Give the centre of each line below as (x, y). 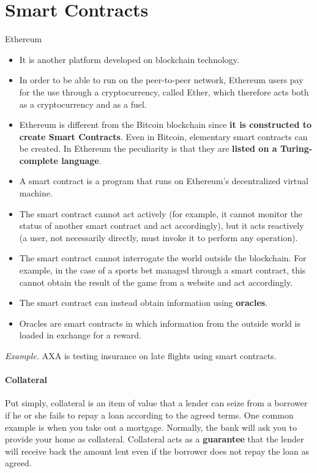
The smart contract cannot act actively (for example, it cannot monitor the (161, 213)
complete (39, 160)
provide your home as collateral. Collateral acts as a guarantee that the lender (155, 439)
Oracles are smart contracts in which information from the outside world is (160, 323)
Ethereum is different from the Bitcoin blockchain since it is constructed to (166, 125)
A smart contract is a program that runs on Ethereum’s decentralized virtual (164, 181)
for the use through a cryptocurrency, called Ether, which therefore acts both (164, 91)
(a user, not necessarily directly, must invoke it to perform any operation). (158, 237)
